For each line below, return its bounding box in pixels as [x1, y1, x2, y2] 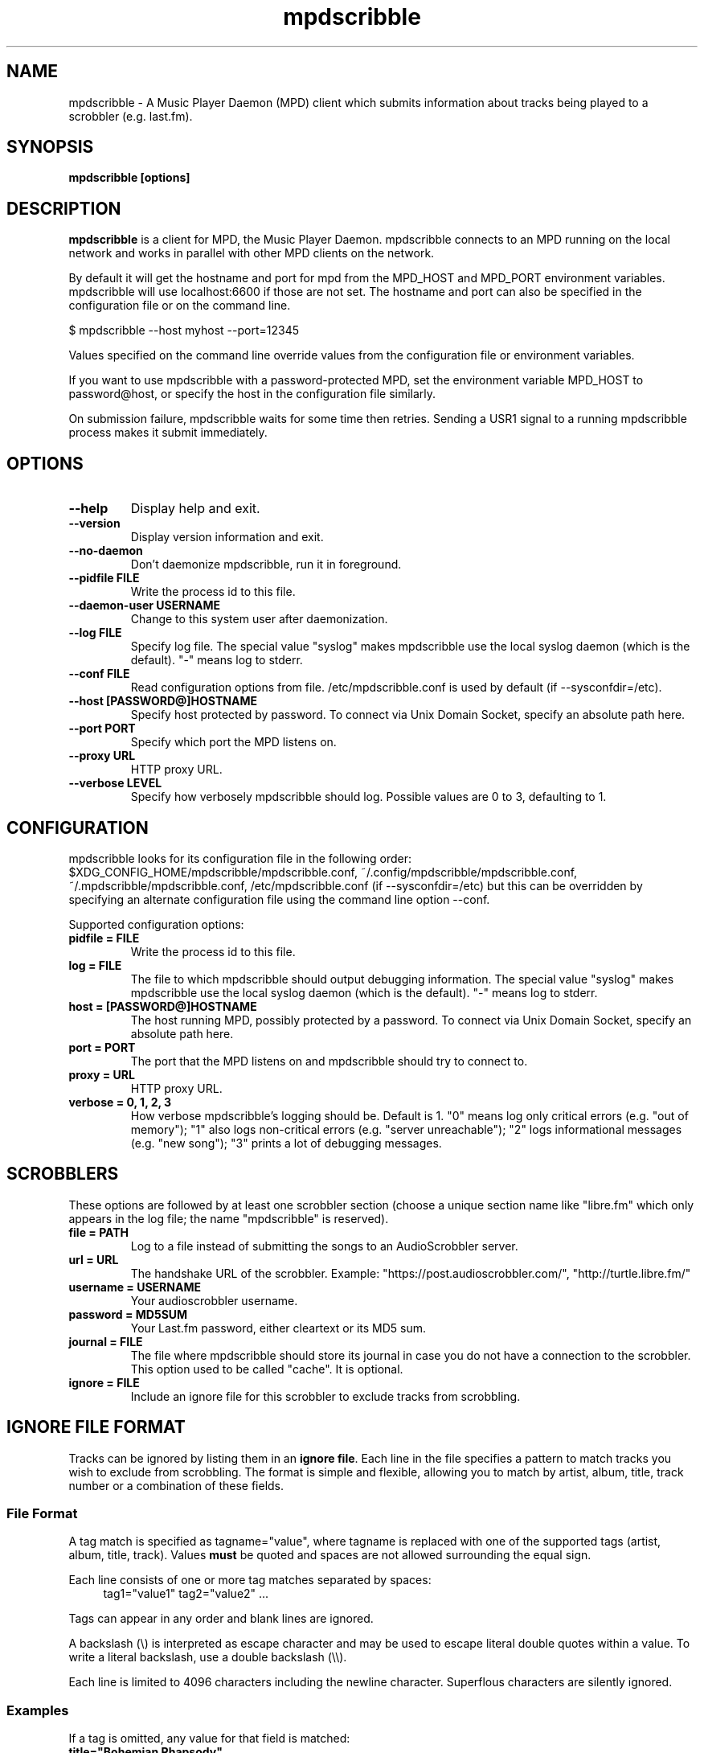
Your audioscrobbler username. [130, 1293, 298, 1308]
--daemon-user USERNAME [68, 598, 221, 613]
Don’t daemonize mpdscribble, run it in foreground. [130, 557, 402, 572]
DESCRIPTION [6, 198, 121, 219]
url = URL [68, 1252, 119, 1267]
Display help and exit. [130, 500, 260, 517]
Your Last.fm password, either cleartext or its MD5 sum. [130, 1320, 427, 1335]
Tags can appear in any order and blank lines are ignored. [68, 1611, 374, 1626]
